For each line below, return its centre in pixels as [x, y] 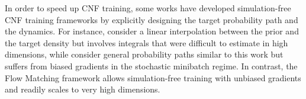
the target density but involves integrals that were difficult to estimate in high [146, 42]
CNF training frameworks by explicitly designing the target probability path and [152, 19]
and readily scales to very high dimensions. [83, 89]
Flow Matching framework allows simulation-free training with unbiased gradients [153, 77]
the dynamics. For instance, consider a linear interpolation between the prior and [152, 31]
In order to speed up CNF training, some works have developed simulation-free [148, 8]
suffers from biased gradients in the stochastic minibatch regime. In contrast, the [151, 66]
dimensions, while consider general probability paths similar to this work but [144, 54]
